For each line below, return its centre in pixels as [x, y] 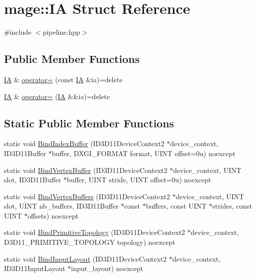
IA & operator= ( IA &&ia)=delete [57, 96]
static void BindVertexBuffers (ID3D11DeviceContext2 [87, 196]
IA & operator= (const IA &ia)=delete [63, 79]
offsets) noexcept [53, 215]
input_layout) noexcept [107, 268]
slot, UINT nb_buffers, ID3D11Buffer [61, 206]
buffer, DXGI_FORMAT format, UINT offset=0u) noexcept [144, 153]
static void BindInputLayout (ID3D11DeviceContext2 [85, 258]
